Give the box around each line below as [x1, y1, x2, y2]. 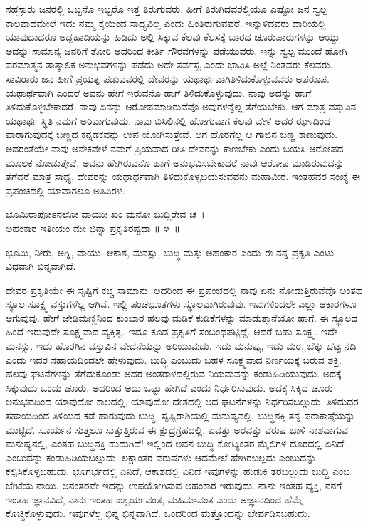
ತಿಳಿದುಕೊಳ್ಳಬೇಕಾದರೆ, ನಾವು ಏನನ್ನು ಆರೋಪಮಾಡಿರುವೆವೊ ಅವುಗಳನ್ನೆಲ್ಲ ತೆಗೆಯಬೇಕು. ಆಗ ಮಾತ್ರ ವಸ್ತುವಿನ [6, 99, 357, 114]
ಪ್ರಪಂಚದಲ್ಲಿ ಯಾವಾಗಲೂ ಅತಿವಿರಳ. [6, 182, 125, 197]
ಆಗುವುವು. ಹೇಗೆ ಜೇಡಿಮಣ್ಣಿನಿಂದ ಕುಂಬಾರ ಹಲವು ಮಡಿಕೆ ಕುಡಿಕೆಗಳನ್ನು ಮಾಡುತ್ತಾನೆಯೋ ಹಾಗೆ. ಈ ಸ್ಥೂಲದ [6, 310, 358, 325]
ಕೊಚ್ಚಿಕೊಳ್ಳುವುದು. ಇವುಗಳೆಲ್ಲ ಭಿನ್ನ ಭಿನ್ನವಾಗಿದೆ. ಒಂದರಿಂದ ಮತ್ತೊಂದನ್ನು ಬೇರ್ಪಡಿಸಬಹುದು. [6, 506, 310, 521]
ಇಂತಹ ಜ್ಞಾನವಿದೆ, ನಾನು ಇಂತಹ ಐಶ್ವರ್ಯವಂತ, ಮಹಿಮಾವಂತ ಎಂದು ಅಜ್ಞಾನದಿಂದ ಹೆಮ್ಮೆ [6, 491, 303, 506]
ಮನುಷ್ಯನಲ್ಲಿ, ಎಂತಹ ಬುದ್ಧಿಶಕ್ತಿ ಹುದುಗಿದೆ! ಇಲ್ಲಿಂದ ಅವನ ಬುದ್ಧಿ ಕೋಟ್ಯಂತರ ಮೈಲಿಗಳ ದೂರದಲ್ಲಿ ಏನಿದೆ [6, 436, 345, 451]
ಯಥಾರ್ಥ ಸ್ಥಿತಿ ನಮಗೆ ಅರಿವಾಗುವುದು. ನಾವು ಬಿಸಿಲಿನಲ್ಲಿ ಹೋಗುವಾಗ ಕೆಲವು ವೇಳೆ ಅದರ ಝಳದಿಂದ [6, 113, 330, 127]
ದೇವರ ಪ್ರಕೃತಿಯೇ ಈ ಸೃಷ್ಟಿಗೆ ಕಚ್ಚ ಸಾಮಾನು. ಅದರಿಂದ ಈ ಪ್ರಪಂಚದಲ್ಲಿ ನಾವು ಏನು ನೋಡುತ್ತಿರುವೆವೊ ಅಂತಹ [6, 282, 363, 297]
